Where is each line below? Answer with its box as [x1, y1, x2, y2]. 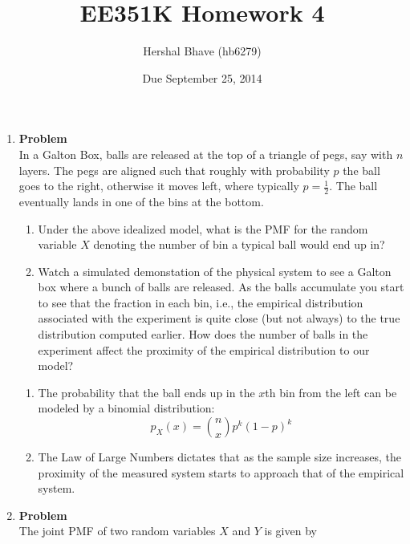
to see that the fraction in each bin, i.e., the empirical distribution [38, 294, 363, 311]
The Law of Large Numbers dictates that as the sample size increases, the [38, 449, 402, 465]
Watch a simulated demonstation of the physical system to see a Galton [38, 262, 392, 279]
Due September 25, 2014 [142, 69, 262, 86]
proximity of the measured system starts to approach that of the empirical [38, 464, 404, 481]
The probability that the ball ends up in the [38, 384, 255, 400]
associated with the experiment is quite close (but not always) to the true [38, 310, 400, 327]
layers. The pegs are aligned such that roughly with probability [18, 161, 330, 178]
